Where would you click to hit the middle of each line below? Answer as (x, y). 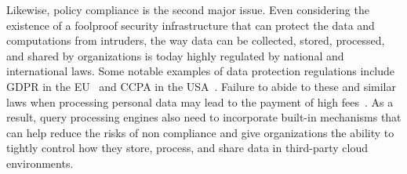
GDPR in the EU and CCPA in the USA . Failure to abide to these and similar (201, 86)
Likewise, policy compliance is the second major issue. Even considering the (188, 9)
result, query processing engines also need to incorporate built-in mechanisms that (204, 117)
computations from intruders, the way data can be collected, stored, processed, (196, 40)
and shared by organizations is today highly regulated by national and (175, 55)
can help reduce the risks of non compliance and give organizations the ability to (200, 132)
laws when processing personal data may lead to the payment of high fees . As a (200, 101)
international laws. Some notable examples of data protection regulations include (201, 71)
